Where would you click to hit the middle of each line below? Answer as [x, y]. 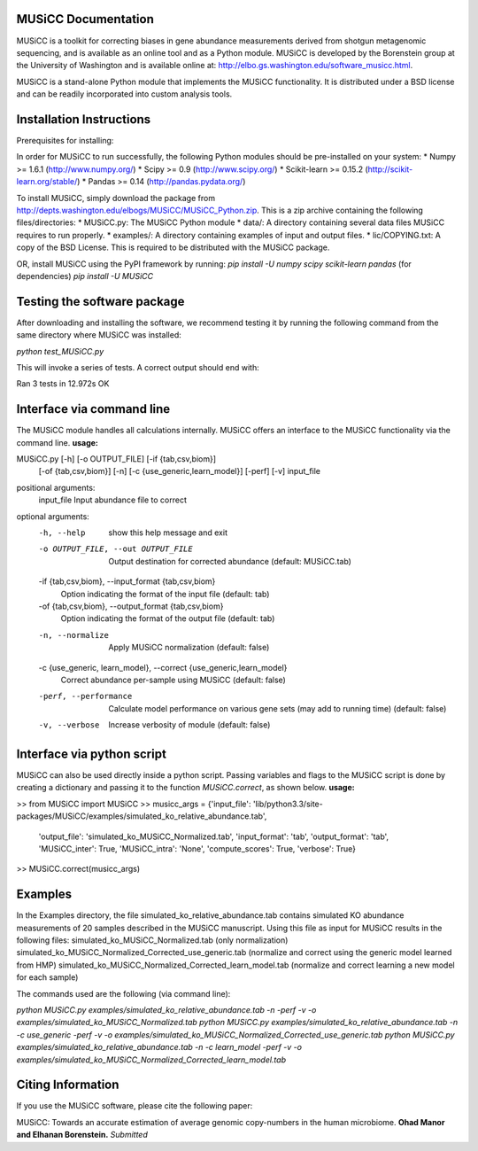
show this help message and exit [168, 533]
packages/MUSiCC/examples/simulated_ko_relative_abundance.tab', [142, 816]
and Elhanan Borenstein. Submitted [82, 1135]
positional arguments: [56, 487]
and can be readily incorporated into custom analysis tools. [124, 94]
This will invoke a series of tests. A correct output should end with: [138, 367]
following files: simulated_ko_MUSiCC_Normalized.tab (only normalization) [152, 940]
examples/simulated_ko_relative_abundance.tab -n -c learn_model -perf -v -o [159, 1047]
